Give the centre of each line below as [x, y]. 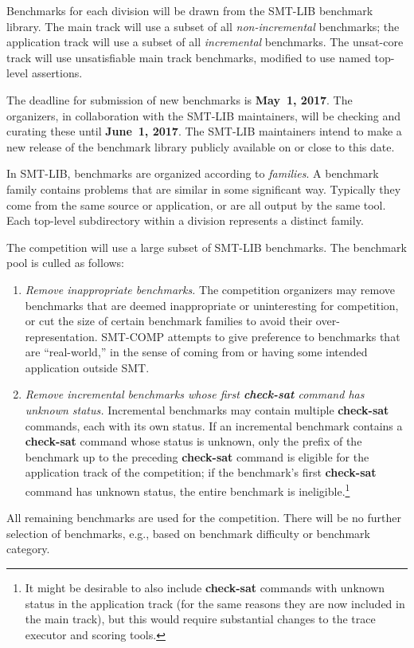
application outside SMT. [87, 367]
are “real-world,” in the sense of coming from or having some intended [196, 352]
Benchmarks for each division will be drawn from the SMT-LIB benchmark [190, 10]
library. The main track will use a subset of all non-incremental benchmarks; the [203, 26]
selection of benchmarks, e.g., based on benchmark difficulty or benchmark [188, 533]
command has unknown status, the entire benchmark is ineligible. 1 [187, 490]
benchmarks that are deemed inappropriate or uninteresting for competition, [212, 305]
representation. [61, 336]
